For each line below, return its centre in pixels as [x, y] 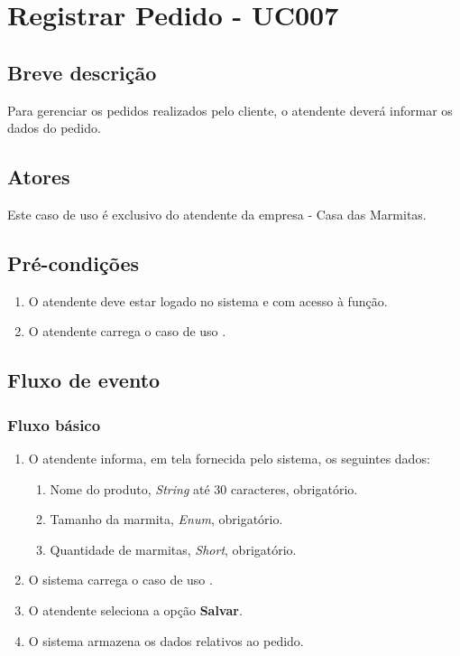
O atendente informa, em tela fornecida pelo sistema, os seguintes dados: [229, 458]
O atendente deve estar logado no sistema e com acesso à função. [208, 300]
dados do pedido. [54, 128]
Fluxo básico [54, 424]
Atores [39, 177]
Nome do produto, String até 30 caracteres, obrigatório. [204, 488]
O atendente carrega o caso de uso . [127, 331]
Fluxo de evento [84, 380]
